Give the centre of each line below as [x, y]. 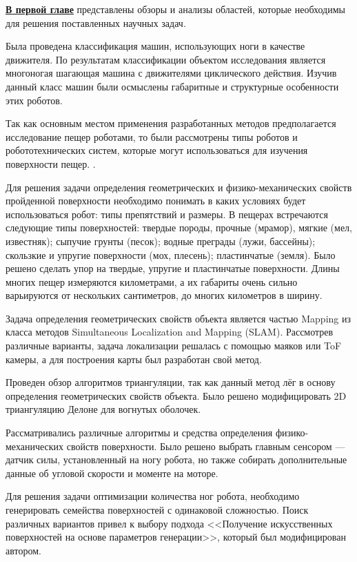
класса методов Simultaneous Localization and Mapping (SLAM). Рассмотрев [170, 332]
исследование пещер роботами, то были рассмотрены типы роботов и [152, 136]
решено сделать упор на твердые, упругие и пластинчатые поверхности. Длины [173, 268]
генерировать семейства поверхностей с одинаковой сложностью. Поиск [157, 510]
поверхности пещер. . [51, 163]
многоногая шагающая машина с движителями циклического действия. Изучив [171, 73]
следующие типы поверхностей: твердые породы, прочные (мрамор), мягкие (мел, [179, 227]
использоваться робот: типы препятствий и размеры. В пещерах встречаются [167, 214]
